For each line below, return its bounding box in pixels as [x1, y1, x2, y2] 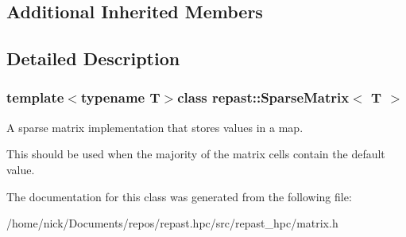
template [6, 87, 64, 107]
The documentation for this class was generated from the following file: [6, 188, 352, 204]
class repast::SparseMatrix [177, 87, 350, 107]
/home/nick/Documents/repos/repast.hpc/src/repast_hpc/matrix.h [6, 215, 338, 231]
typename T [80, 87, 160, 107]
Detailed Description [6, 46, 180, 71]
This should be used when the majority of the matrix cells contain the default [6, 146, 385, 162]
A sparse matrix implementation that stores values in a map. [6, 118, 304, 135]
